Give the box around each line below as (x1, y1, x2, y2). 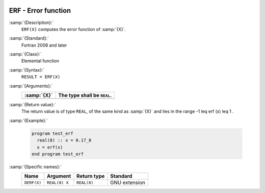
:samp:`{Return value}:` (9, 102, 56, 108)
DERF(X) (24, 180, 42, 185)
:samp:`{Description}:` (9, 20, 54, 25)
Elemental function (21, 58, 59, 64)
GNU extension (110, 179, 146, 186)
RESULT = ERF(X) (21, 74, 61, 80)
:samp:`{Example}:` (9, 118, 48, 123)
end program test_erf (31, 151, 84, 157)
